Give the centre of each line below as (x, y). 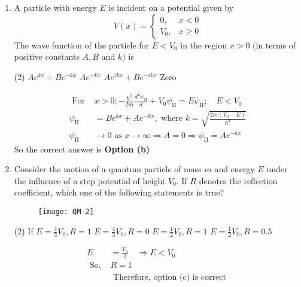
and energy (235, 169)
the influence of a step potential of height (90, 180)
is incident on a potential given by (171, 7)
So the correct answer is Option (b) (82, 149)
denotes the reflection (238, 180)
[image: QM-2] (66, 211)
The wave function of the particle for (82, 45)
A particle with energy (55, 7)
